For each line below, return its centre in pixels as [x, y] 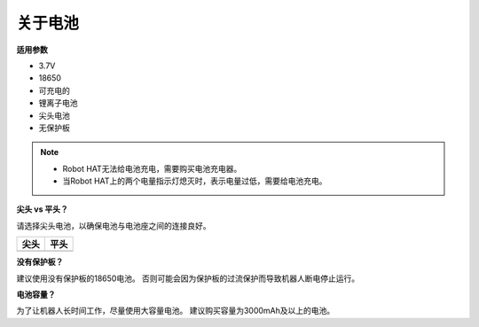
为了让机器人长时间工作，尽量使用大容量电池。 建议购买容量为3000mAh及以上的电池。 [176, 311]
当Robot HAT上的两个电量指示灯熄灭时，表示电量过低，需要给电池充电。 [195, 181]
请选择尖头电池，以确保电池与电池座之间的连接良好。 [114, 225]
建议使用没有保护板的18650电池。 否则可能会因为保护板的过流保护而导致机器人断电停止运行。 [188, 278]
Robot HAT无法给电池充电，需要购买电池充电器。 [152, 168]
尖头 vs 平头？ [42, 209]
